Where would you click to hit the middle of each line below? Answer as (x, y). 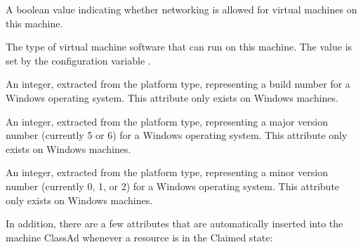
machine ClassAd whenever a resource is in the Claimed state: (139, 237)
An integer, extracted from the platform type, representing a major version (167, 121)
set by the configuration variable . (78, 60)
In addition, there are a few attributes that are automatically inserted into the (174, 223)
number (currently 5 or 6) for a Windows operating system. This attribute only (177, 135)
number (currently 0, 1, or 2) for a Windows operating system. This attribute (173, 186)
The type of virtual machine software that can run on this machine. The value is (179, 47)
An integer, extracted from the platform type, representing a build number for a (178, 84)
